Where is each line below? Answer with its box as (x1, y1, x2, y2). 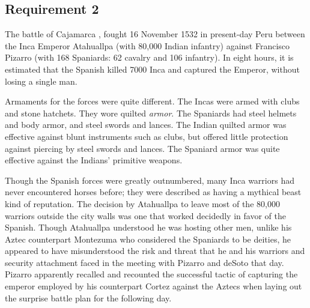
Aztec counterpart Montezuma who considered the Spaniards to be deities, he (5, 232, 291, 245)
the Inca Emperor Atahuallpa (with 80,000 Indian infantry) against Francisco (5, 39, 290, 52)
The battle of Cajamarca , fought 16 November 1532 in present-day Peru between (5, 28, 305, 40)
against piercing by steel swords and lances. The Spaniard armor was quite (5, 142, 280, 154)
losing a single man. (5, 74, 77, 87)
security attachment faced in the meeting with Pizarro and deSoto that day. (5, 256, 284, 268)
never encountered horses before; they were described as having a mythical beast (5, 186, 302, 198)
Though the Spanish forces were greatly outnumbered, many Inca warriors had (5, 174, 294, 186)
